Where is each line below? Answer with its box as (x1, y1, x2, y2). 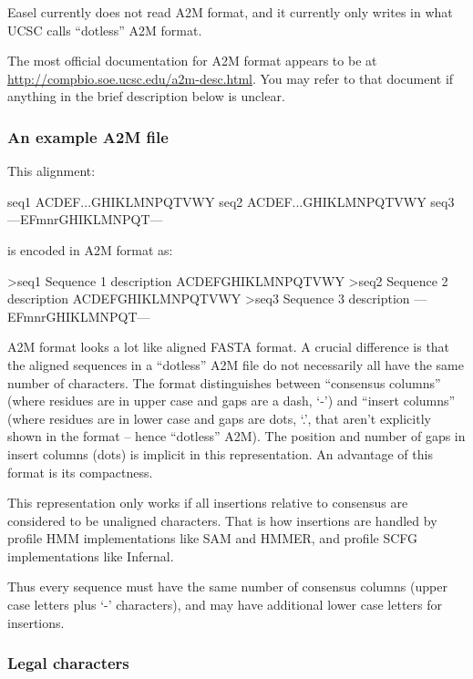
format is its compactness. (7, 462, 153, 481)
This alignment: (7, 161, 96, 180)
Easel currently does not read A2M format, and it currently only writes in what (7, 3, 453, 21)
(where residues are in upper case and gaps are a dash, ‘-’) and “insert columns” (7, 391, 456, 410)
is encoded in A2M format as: (7, 240, 173, 259)
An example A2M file (7, 125, 169, 148)
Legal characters (7, 652, 129, 674)
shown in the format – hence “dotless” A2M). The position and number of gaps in (7, 427, 466, 446)
